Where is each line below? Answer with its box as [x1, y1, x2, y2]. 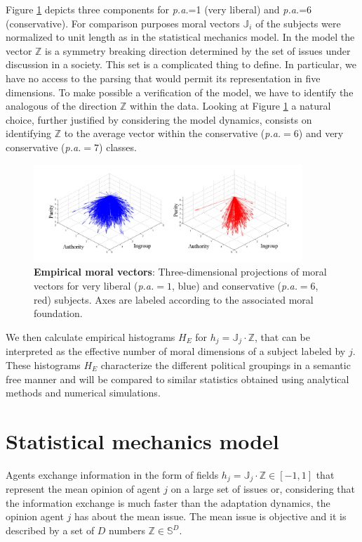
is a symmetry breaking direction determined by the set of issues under [45, 43, 351, 58]
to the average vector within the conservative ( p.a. [64, 126, 281, 141]
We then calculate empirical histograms [6, 329, 175, 344]
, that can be [255, 329, 310, 344]
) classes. [99, 139, 137, 154]
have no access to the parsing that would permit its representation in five [6, 70, 321, 85]
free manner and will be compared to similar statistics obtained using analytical [6, 371, 349, 386]
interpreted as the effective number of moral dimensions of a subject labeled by [6, 344, 346, 359]
